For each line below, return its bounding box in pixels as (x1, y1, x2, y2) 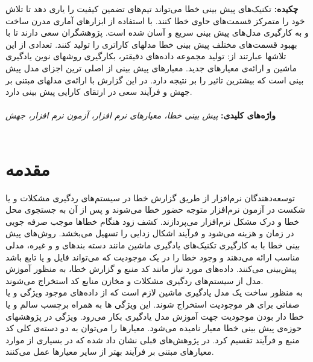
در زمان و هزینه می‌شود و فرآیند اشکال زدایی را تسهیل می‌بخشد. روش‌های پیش (5, 227, 294, 239)
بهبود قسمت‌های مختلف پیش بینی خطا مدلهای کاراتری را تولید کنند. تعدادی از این (5, 37, 297, 50)
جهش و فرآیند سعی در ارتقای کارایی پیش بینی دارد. (5, 85, 192, 98)
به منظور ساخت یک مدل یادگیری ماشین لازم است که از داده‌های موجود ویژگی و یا (5, 286, 303, 299)
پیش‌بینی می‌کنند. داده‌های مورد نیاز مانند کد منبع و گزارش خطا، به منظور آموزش (5, 262, 297, 275)
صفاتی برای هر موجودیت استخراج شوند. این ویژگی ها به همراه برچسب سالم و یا (5, 298, 300, 310)
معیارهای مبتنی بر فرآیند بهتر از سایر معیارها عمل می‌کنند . (5, 345, 214, 358)
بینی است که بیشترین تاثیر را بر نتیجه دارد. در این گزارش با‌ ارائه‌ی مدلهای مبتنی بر (5, 73, 304, 86)
